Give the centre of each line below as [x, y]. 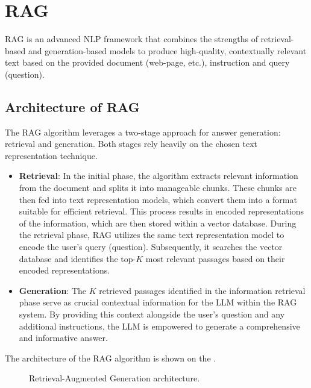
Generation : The [53, 290]
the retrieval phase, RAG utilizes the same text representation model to [152, 235]
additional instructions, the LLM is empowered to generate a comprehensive [159, 326]
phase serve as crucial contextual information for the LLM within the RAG [158, 302]
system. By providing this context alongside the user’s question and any [152, 314]
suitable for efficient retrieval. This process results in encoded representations [161, 211]
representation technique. [51, 155]
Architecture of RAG [72, 106]
